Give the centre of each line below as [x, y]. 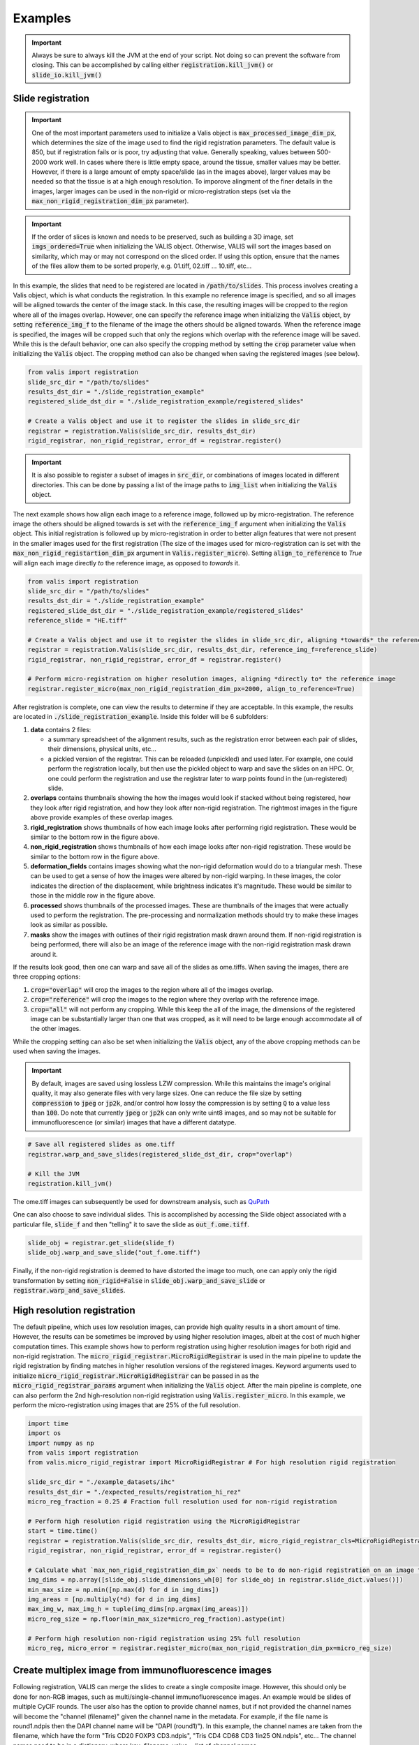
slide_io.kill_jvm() [67, 75]
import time [48, 1423]
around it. [44, 954]
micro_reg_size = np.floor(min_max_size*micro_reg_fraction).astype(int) [156, 1619]
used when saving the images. [57, 1051]
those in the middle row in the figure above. [93, 896]
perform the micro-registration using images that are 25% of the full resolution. [127, 1405]
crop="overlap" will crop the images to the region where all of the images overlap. [152, 989]
